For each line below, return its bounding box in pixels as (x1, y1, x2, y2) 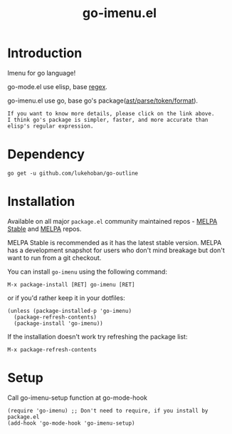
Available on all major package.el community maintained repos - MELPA (7, 217, 218, 225)
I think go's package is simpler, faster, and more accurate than (7, 116, 209, 123)
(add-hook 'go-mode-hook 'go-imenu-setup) (7, 419, 135, 427)
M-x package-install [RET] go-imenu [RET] (7, 281, 135, 288)
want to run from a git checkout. (7, 253, 102, 262)
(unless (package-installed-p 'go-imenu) (7, 307, 132, 314)
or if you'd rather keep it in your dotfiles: (7, 294, 126, 302)
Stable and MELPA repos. (7, 224, 82, 233)
